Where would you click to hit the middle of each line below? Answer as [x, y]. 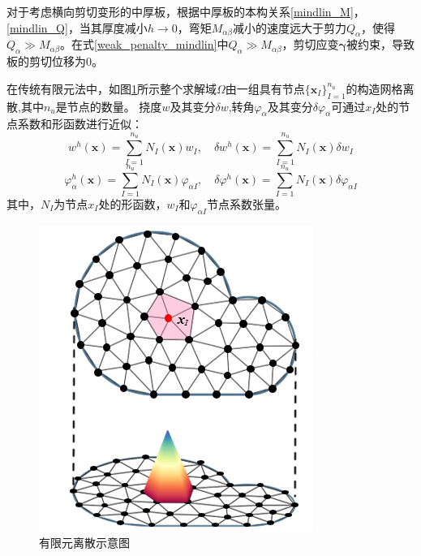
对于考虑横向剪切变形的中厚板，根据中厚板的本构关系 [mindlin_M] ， [186, 11]
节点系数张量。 [247, 204]
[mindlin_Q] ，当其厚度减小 [77, 27]
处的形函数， [133, 204]
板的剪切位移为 [46, 61]
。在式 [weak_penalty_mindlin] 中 [144, 44]
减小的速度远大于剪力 [289, 27]
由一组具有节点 [265, 88]
